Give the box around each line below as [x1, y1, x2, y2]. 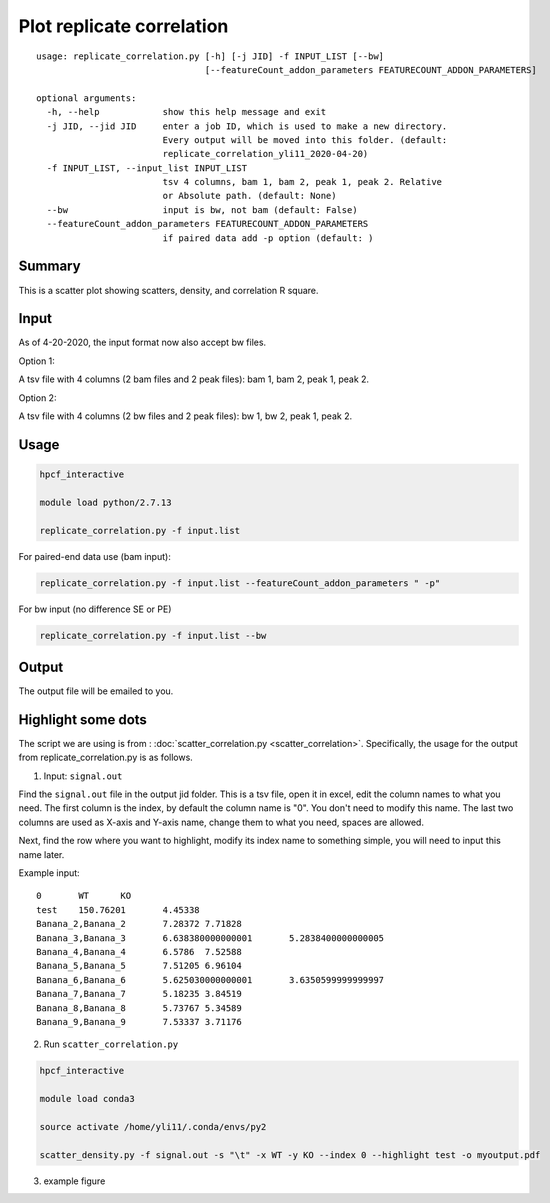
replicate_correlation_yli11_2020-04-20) [162, 148, 369, 160]
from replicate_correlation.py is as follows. [18, 751, 194, 764]
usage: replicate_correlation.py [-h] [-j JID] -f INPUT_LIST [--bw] [36, 50, 385, 62]
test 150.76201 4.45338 [36, 904, 200, 915]
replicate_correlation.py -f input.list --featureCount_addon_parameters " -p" [39, 577, 441, 589]
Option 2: [18, 391, 57, 404]
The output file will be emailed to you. [18, 685, 174, 697]
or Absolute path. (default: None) [162, 190, 337, 202]
